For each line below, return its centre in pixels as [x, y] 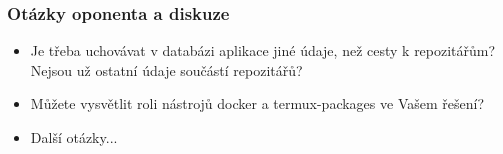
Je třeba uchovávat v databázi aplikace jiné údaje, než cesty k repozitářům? [263, 50]
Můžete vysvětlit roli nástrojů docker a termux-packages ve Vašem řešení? [257, 103]
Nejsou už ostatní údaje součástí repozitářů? [166, 69]
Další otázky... [74, 137]
